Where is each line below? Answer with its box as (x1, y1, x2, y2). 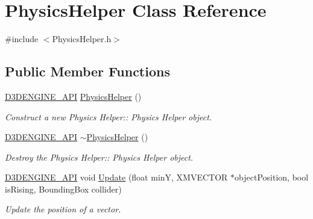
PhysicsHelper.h (52, 32, 112, 45)
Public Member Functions (5, 62, 170, 81)
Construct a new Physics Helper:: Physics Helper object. (5, 110, 212, 123)
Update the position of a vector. (5, 203, 121, 215)
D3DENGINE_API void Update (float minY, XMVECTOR (5, 171, 228, 184)
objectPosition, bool (235, 171, 309, 184)
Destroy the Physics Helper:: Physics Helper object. (5, 150, 194, 163)
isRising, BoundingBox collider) (5, 182, 122, 195)
